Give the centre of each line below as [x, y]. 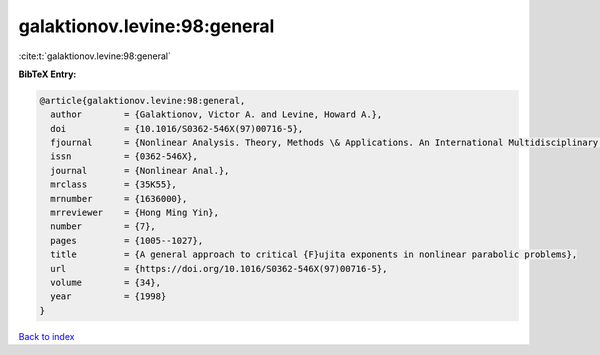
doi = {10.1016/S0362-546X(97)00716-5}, [177, 128]
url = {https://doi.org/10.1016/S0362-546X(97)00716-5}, [219, 268]
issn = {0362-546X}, [124, 156]
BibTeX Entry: [47, 74]
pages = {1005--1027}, [127, 240]
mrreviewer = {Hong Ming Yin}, [135, 213]
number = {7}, [103, 226]
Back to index [46, 336]
